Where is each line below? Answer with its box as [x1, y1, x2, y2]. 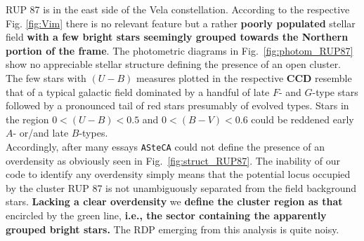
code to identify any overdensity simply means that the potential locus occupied [6, 167, 351, 181]
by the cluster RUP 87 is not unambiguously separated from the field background [6, 180, 357, 195]
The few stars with [6, 70, 86, 85]
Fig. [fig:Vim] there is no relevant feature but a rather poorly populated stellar [6, 15, 356, 30]
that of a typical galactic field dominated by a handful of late [6, 84, 270, 99]
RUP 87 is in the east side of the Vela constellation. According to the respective [6, 2, 350, 16]
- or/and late [13, 125, 69, 140]
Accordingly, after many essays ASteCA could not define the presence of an [6, 139, 325, 153]
